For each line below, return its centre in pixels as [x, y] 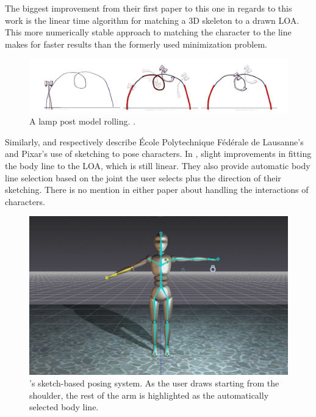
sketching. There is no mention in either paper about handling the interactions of [157, 190]
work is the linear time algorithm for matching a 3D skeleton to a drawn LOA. [152, 20]
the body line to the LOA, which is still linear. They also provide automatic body [158, 165]
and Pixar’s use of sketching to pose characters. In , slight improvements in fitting [158, 154]
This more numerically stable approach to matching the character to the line [148, 32]
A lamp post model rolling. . [82, 121]
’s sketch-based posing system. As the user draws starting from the [154, 383]
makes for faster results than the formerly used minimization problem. [136, 44]
